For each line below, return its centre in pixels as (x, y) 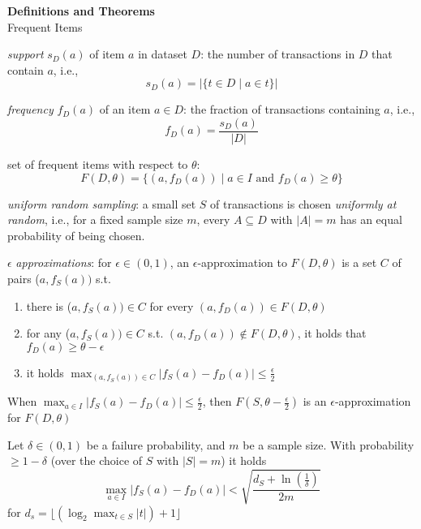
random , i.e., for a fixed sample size (95, 219)
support (26, 54)
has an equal (371, 219)
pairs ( (24, 278)
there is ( (49, 305)
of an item (125, 109)
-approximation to (242, 262)
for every (172, 305)
